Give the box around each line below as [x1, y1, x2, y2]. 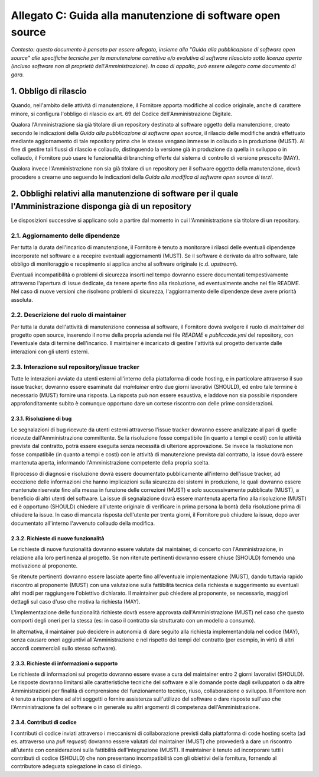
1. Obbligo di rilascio [11, 86, 87, 96]
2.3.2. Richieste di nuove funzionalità [11, 534, 105, 541]
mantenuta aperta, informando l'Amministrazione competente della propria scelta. [11, 459, 210, 466]
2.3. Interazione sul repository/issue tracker [11, 363, 140, 371]
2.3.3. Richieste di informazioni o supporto [11, 660, 118, 667]
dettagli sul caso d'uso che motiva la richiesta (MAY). [11, 598, 141, 605]
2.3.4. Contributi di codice [11, 719, 77, 726]
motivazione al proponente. [11, 562, 78, 569]
